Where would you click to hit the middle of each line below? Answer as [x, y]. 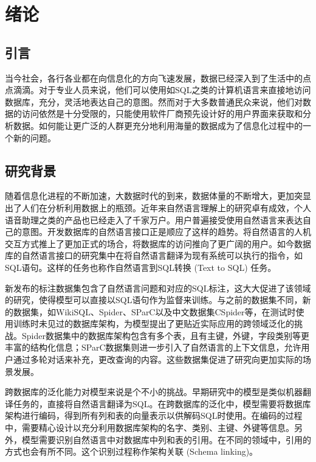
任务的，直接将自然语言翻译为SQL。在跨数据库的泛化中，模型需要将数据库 [162, 403]
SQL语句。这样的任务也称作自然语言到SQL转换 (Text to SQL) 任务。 [141, 267]
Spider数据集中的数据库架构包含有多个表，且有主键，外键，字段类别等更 [165, 335]
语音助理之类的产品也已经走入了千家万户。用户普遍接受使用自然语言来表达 [154, 219]
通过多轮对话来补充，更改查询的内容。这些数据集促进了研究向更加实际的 [158, 359]
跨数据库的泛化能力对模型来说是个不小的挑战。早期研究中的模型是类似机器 [154, 392]
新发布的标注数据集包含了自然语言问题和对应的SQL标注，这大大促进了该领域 [158, 288]
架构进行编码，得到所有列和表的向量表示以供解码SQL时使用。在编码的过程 [154, 415]
